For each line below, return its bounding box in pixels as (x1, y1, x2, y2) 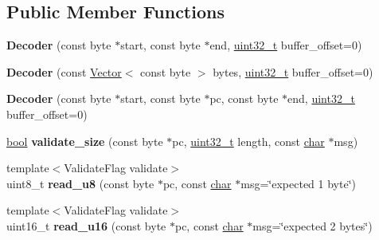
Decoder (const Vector (6, 63, 122, 80)
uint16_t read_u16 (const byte (6, 217, 166, 234)
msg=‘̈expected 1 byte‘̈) (240, 175, 357, 191)
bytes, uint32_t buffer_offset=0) (213, 63, 373, 80)
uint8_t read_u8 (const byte (6, 175, 154, 191)
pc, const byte (209, 90, 279, 107)
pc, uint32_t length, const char (172, 132, 325, 149)
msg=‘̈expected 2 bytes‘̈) (252, 217, 373, 234)
